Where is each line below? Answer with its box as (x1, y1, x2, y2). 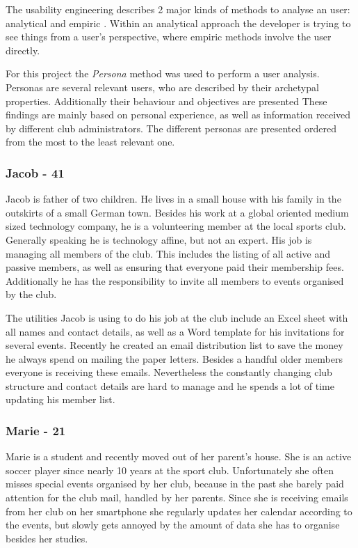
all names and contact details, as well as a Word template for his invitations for (6, 324, 345, 338)
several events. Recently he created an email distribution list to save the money (6, 338, 343, 352)
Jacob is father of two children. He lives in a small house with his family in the (6, 191, 341, 206)
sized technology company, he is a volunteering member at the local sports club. (6, 219, 346, 233)
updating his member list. (6, 392, 115, 407)
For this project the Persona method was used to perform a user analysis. (6, 66, 320, 81)
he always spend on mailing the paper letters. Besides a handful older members (6, 351, 343, 366)
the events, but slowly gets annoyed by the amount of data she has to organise (6, 517, 340, 532)
